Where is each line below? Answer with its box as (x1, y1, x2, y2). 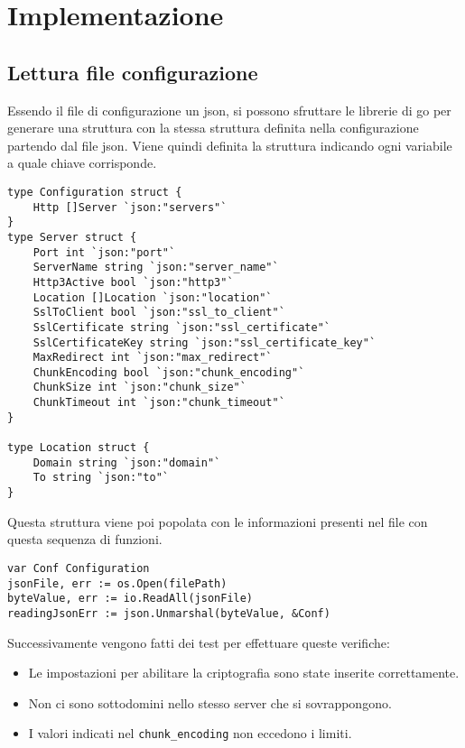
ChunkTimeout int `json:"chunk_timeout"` (33, 396, 285, 410)
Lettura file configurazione (7, 58, 258, 86)
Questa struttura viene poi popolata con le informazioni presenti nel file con (7, 512, 428, 531)
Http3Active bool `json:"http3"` (33, 275, 234, 289)
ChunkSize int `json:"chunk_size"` (33, 381, 246, 394)
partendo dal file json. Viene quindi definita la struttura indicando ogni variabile (7, 135, 452, 154)
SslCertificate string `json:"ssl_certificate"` (33, 320, 330, 334)
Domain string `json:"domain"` (33, 456, 221, 469)
